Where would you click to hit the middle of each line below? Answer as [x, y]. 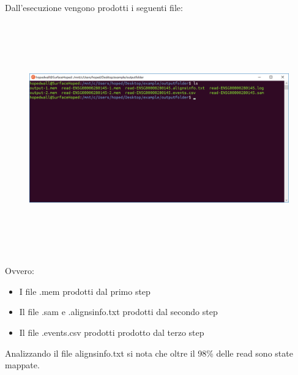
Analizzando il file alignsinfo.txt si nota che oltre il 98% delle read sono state [149, 353]
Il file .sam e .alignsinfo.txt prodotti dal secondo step [118, 312]
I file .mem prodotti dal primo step [85, 291]
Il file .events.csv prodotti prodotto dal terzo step [112, 332]
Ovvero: [20, 271]
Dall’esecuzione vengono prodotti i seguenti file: [94, 7]
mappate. [22, 365]
